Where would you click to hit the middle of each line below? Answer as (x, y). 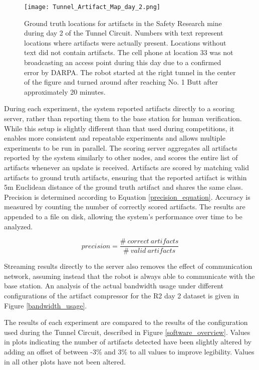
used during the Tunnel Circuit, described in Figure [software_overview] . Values (127, 332)
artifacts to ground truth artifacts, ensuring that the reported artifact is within (125, 177)
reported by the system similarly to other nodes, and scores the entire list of (121, 157)
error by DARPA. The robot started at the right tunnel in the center (130, 72)
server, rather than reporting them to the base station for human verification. (123, 118)
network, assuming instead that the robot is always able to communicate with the (129, 276)
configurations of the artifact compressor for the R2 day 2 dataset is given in (122, 295)
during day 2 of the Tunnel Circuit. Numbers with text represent (124, 33)
